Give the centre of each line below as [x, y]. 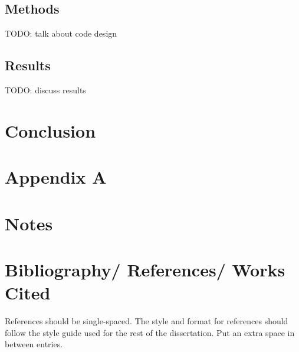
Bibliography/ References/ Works [145, 269]
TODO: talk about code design [61, 33]
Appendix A [56, 177]
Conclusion [50, 130]
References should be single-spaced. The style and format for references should [147, 321]
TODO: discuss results [45, 90]
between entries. [34, 344]
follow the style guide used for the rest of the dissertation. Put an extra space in [150, 332]
